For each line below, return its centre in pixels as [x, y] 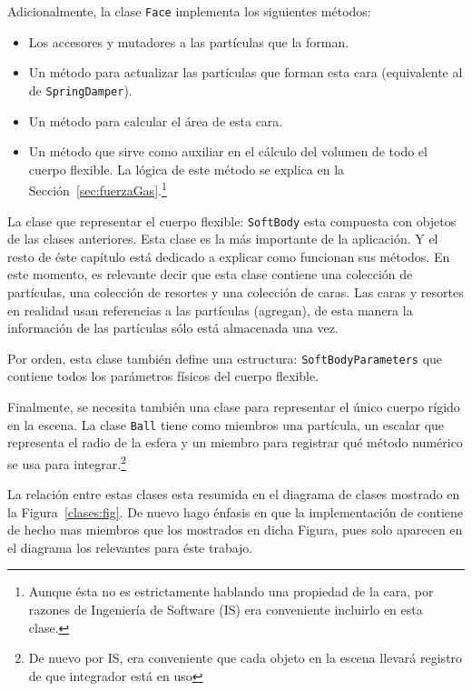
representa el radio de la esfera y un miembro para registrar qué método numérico [235, 442]
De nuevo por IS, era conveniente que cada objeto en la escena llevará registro [246, 658]
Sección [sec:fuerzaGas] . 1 [98, 189]
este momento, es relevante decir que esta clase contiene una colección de [210, 274]
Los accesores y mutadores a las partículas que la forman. [189, 41]
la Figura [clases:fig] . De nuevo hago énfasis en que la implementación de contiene [236, 511]
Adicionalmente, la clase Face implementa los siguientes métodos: [189, 11]
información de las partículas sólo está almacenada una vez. [173, 328]
